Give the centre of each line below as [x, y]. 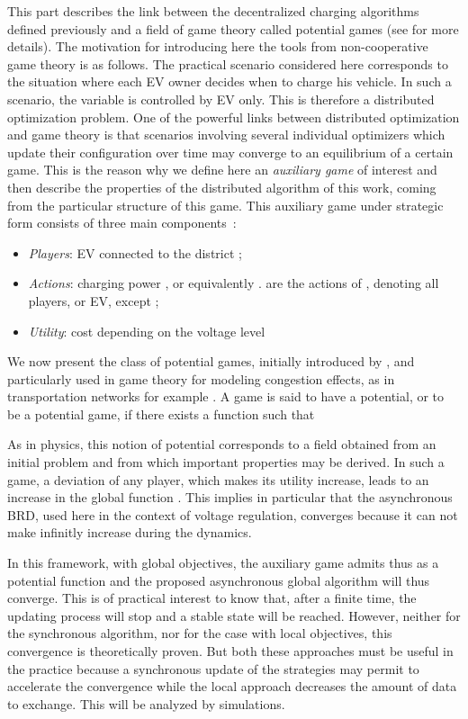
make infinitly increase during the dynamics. [130, 532]
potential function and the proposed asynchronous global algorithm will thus [219, 580]
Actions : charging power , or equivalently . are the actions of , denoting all [234, 283]
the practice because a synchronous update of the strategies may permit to [213, 668]
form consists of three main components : [122, 223]
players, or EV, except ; [94, 300]
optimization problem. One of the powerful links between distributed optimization [234, 117]
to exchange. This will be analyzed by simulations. [146, 703]
